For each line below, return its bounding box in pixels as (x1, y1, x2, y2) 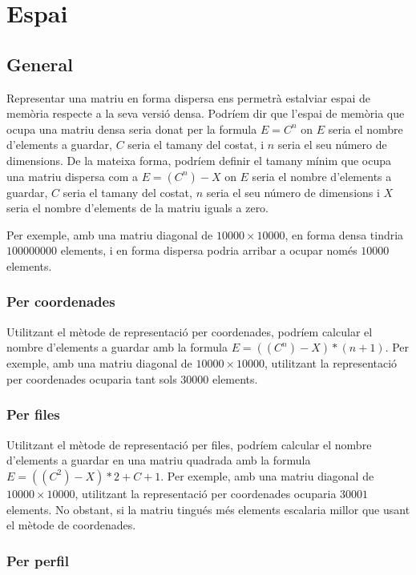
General (6, 51, 73, 76)
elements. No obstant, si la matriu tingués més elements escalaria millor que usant (6, 501, 410, 517)
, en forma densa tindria (285, 226, 404, 243)
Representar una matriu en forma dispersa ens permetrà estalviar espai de (6, 89, 371, 106)
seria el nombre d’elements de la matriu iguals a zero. (6, 199, 269, 216)
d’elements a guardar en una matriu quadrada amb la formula (6, 452, 311, 468)
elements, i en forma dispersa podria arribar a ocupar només (60, 242, 357, 259)
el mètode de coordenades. (6, 517, 136, 533)
